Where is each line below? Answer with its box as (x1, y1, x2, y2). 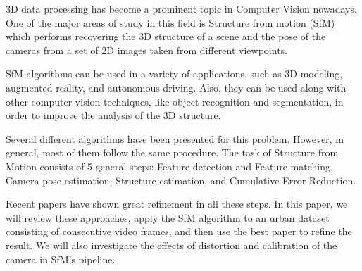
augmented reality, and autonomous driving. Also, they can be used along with (6, 80, 347, 94)
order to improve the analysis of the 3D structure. (6, 108, 221, 122)
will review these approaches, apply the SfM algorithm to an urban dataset (6, 210, 330, 225)
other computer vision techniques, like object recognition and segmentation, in (6, 94, 344, 108)
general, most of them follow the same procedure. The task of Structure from (6, 145, 339, 160)
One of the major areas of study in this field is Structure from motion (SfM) (6, 15, 335, 30)
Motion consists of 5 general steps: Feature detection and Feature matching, (6, 158, 333, 173)
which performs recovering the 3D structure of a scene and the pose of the (6, 29, 326, 44)
